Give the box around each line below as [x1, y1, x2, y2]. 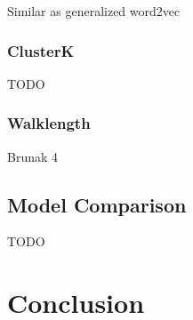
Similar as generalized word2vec [7, 2, 181, 20]
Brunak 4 [7, 147, 59, 165]
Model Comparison [7, 190, 187, 218]
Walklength [7, 112, 91, 134]
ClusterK [7, 39, 75, 61]
